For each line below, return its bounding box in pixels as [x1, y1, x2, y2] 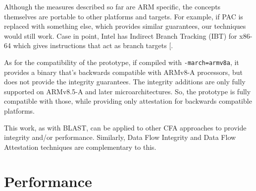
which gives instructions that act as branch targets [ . [13, 40, 173, 51]
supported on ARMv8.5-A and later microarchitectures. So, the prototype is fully [4, 86, 251, 96]
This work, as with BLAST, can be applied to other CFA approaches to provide [4, 122, 247, 132]
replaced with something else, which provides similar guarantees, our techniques [4, 21, 246, 31]
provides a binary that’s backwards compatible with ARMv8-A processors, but [4, 66, 243, 77]
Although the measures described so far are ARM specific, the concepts [4, 1, 221, 11]
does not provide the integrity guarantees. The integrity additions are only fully [4, 76, 246, 87]
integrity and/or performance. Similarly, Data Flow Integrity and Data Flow [4, 132, 236, 142]
